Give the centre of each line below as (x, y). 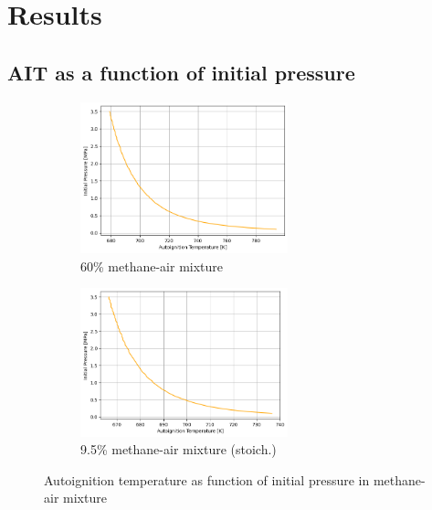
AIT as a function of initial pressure (181, 72)
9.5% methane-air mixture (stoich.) (179, 449)
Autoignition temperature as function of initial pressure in (207, 479)
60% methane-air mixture (152, 266)
